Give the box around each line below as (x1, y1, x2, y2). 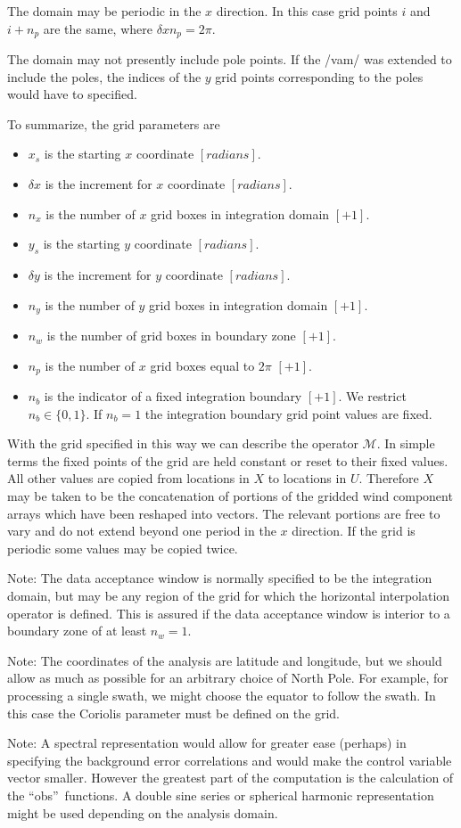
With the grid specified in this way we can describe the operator (7, 434, 358, 453)
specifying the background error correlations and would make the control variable (7, 750, 452, 769)
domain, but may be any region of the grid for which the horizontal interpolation (7, 586, 450, 605)
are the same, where (43, 19, 152, 37)
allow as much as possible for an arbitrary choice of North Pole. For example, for (7, 668, 449, 687)
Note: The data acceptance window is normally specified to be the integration (7, 569, 432, 587)
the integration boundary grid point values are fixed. (144, 404, 432, 422)
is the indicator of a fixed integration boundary (44, 387, 302, 406)
